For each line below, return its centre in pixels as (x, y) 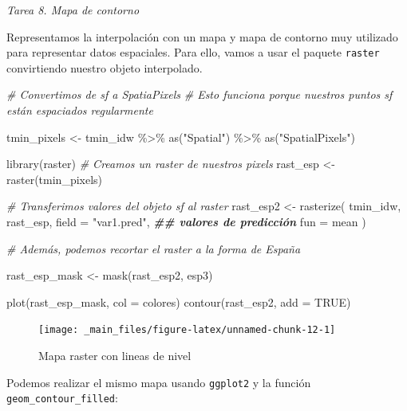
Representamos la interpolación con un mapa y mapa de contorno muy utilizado (202, 36)
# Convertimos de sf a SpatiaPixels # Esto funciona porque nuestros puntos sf (200, 94)
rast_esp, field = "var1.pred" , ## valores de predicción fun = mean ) (186, 221)
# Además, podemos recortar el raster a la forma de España (154, 248)
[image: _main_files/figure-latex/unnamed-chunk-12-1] (187, 330)
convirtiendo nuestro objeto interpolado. (105, 67)
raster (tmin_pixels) (55, 179)
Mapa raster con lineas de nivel (115, 356)
